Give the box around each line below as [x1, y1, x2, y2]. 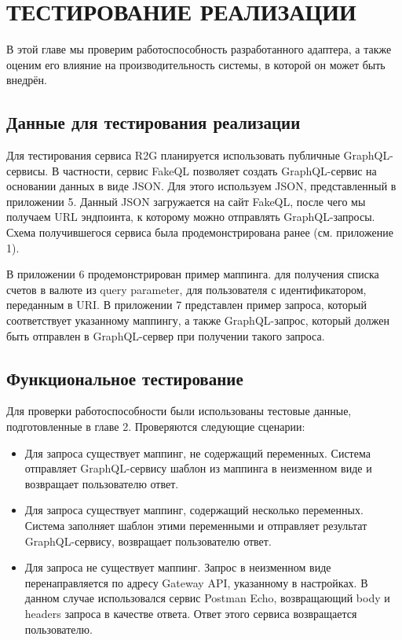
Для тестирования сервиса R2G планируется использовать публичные [6, 147, 340, 164]
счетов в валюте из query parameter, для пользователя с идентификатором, [6, 281, 367, 297]
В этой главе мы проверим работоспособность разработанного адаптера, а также [6, 41, 392, 57]
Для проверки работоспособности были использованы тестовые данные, [6, 403, 352, 419]
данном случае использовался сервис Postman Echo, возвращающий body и [24, 590, 390, 606]
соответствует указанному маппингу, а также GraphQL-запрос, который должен [6, 312, 389, 329]
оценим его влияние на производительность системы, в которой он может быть [6, 56, 386, 72]
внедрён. [6, 72, 47, 88]
